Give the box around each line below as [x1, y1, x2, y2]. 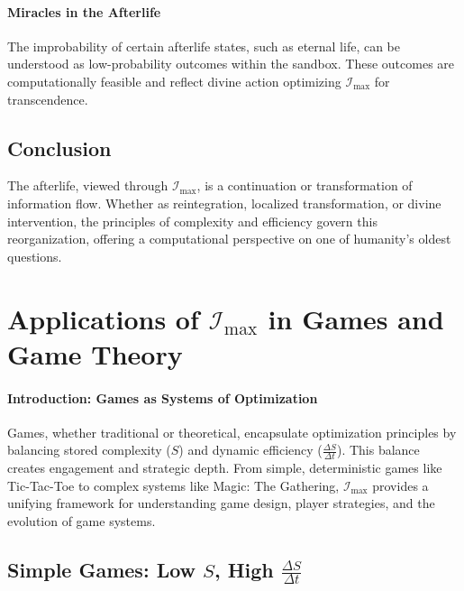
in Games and [268, 300, 444, 337]
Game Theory [7, 335, 183, 372]
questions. [7, 246, 62, 265]
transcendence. [7, 89, 88, 108]
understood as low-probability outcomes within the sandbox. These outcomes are [7, 54, 455, 73]
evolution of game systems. [7, 511, 156, 530]
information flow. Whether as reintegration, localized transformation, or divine [7, 193, 441, 212]
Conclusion [7, 134, 112, 162]
